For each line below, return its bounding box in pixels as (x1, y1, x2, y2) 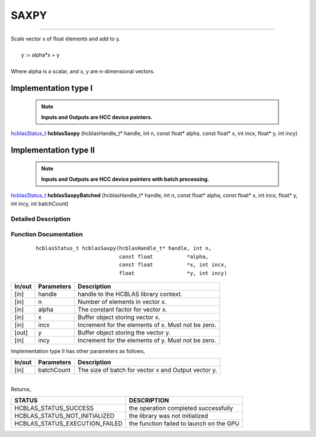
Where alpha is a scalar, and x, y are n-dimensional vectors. (11, 68, 155, 75)
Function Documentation (11, 231, 83, 239)
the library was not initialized (129, 412, 208, 420)
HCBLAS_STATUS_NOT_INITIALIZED (14, 412, 115, 420)
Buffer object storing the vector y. (77, 328, 171, 337)
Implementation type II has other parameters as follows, (11, 347, 146, 354)
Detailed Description (11, 215, 71, 223)
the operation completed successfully (129, 404, 233, 412)
